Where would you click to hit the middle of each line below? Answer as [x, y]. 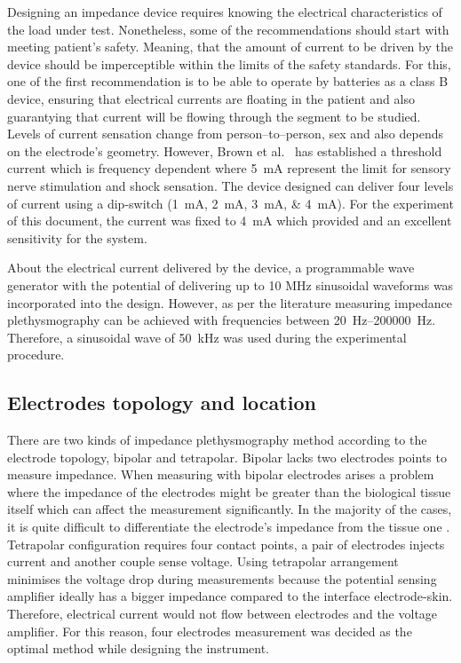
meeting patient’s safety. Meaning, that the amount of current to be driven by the [230, 47]
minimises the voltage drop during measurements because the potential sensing [222, 578]
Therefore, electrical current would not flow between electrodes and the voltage [223, 614]
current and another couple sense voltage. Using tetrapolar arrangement [203, 561]
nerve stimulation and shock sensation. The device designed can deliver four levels [230, 185]
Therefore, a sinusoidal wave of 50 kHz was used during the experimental [207, 337]
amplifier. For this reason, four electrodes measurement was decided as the [210, 631]
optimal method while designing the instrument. [138, 648]
